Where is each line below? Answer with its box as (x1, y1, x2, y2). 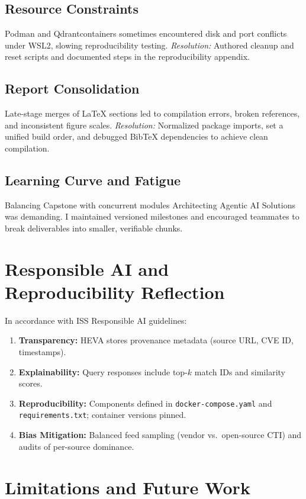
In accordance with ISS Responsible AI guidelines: (5, 314, 187, 326)
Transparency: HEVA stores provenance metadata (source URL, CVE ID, (18, 334, 294, 346)
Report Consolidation (5, 79, 140, 98)
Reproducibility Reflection (5, 279, 225, 304)
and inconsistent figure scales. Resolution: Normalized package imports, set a (5, 118, 284, 131)
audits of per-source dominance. (18, 440, 134, 452)
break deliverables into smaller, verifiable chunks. (5, 221, 183, 234)
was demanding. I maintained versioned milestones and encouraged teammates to (5, 210, 299, 223)
